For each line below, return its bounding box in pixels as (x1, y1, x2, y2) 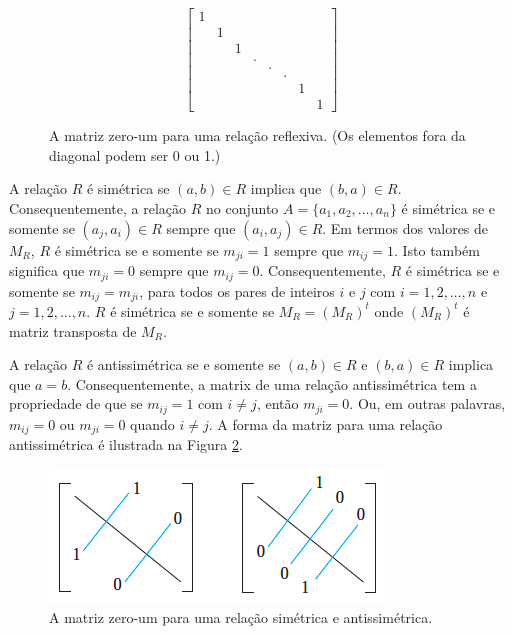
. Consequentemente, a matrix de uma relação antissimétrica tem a (67, 373, 477, 394)
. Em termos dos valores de (322, 217, 489, 238)
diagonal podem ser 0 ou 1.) (49, 144, 221, 165)
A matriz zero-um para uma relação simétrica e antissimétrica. (49, 607, 433, 628)
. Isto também (393, 239, 480, 260)
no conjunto (206, 198, 279, 219)
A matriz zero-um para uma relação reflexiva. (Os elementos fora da (49, 125, 466, 146)
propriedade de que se (9, 393, 143, 414)
